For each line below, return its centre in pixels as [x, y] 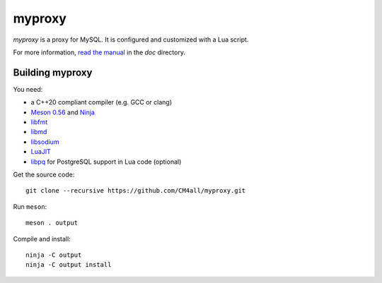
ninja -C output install [69, 265]
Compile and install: [42, 239]
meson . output [52, 223]
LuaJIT [41, 152]
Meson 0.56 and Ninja [63, 112]
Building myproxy [53, 72]
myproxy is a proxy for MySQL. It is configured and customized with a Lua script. [131, 40]
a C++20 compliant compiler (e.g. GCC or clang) [102, 102]
